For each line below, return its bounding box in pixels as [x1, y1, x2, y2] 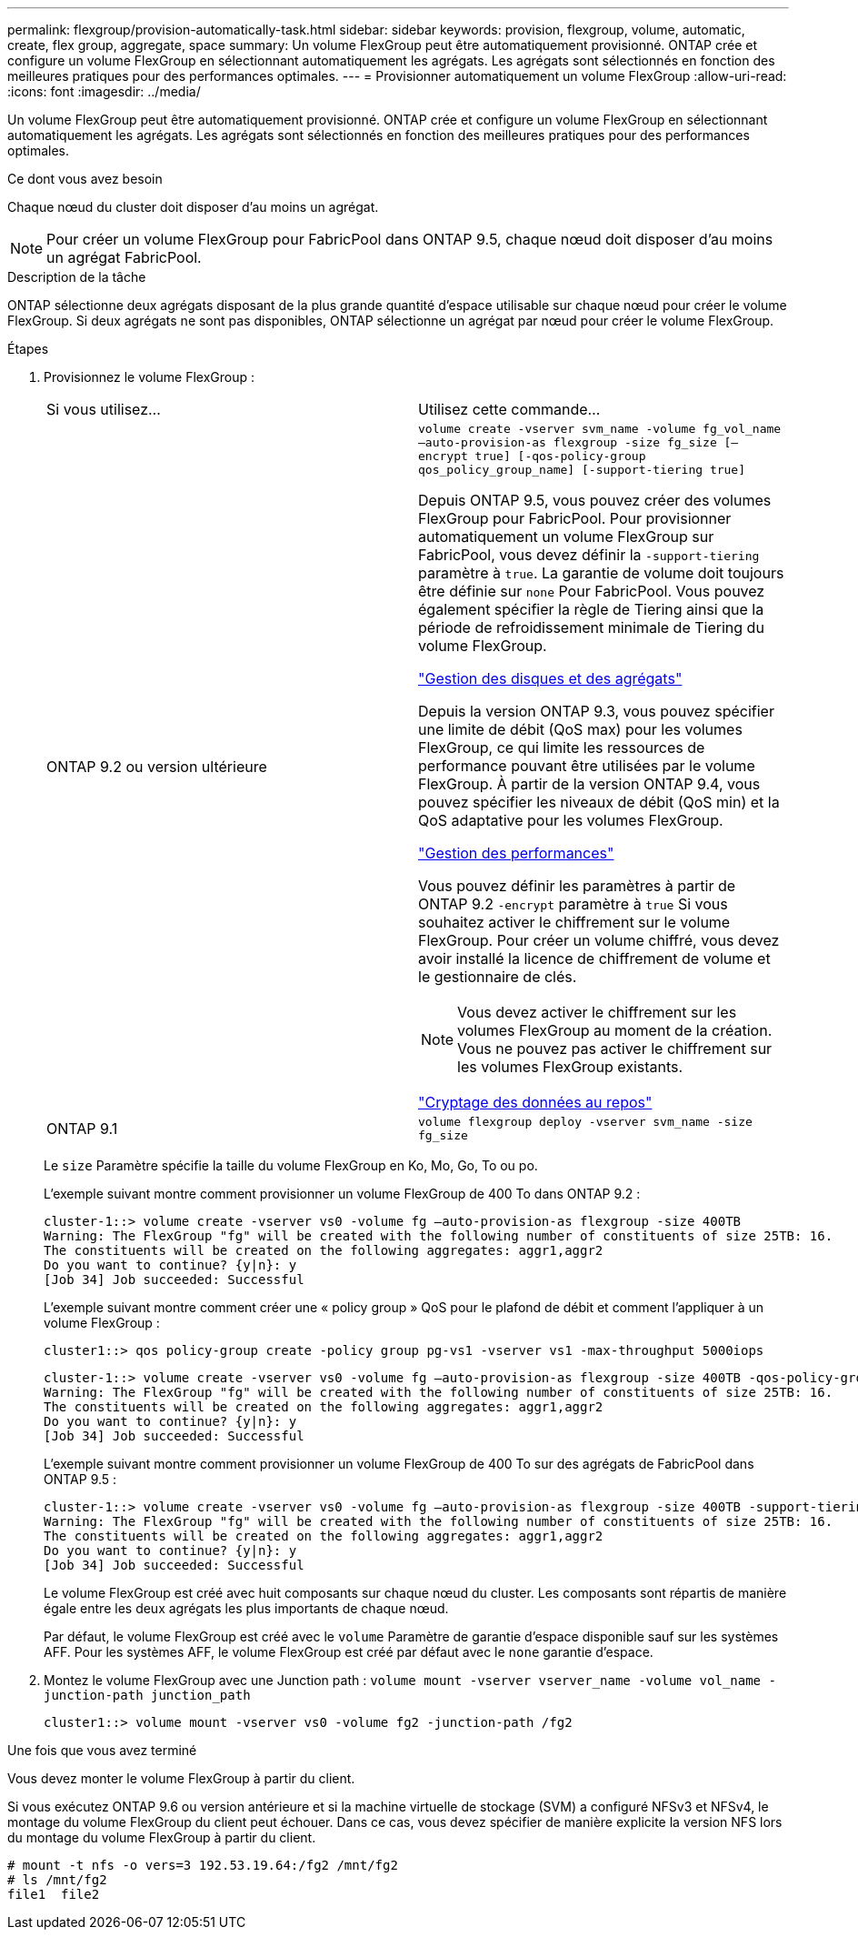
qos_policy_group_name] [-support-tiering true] [418, 463, 746, 477]
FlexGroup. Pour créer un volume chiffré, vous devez [418, 931, 780, 949]
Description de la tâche [7, 269, 146, 285]
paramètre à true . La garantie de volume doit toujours [418, 564, 784, 582]
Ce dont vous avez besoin [7, 171, 163, 186]
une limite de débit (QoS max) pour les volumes [418, 720, 743, 738]
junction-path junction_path [44, 1688, 251, 1702]
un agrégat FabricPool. [46, 248, 202, 266]
